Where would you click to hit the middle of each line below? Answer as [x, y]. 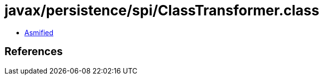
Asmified [39, 32]
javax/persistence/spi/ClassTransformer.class [162, 10]
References [34, 52]
